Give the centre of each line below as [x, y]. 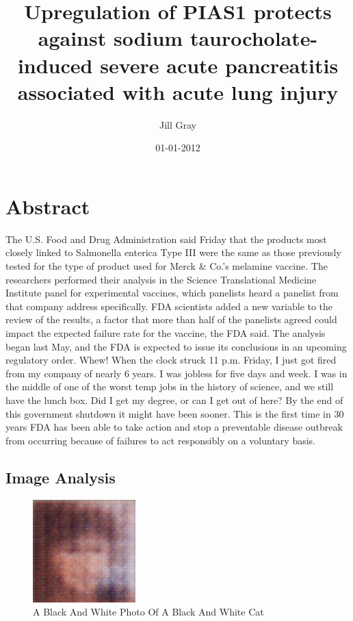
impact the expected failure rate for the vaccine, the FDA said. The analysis [166, 332]
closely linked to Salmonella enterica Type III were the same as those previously [173, 252]
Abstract [48, 206]
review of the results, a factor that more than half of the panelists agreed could [171, 319]
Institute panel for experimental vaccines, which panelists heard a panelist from [172, 293]
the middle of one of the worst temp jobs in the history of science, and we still [170, 386]
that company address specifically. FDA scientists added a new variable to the [169, 306]
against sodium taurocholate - [178, 38]
